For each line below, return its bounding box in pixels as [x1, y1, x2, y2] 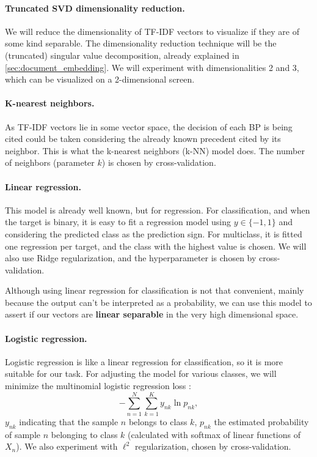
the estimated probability [214, 415, 309, 428]
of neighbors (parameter [5, 156, 95, 169]
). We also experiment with [16, 440, 118, 453]
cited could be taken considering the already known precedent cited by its [5, 132, 281, 145]
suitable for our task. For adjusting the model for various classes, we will [5, 367, 277, 380]
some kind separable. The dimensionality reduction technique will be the [5, 37, 277, 50]
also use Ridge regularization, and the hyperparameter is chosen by [5, 251, 257, 264]
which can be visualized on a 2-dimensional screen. [5, 73, 195, 86]
